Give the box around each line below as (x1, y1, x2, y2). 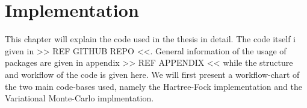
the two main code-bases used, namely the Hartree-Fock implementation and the (5, 80, 302, 92)
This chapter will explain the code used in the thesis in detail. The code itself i (5, 33, 296, 45)
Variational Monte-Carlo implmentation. (5, 92, 154, 104)
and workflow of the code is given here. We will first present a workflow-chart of (5, 68, 300, 80)
